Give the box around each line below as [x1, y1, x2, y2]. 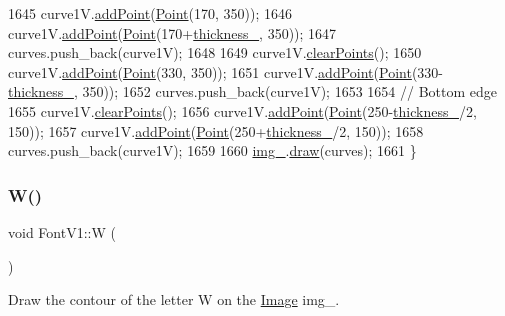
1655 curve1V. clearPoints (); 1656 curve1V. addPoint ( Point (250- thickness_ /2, [8, 100, 477, 121]
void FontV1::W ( [8, 221, 116, 242]
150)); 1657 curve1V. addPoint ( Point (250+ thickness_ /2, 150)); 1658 [8, 120, 424, 141]
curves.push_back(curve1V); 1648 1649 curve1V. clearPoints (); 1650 [8, 42, 422, 63]
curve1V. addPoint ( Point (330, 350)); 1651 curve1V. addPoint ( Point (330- [8, 61, 443, 82]
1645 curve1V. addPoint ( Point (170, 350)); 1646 [8, 3, 292, 23]
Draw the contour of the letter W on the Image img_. [8, 289, 340, 310]
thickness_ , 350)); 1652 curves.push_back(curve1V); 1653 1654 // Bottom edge [8, 81, 498, 102]
